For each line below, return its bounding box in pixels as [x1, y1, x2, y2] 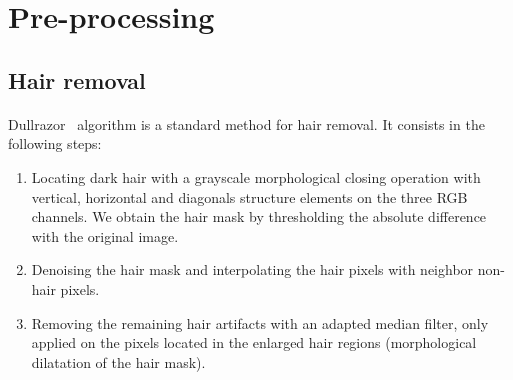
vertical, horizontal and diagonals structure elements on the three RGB [31, 186, 468, 207]
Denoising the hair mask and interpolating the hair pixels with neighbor [31, 259, 474, 280]
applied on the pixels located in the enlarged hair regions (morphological [31, 332, 477, 353]
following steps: [8, 133, 102, 154]
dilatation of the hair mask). [31, 351, 206, 372]
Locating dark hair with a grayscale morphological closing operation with [31, 166, 481, 187]
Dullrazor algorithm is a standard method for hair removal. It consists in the [8, 113, 485, 134]
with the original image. [31, 225, 179, 246]
